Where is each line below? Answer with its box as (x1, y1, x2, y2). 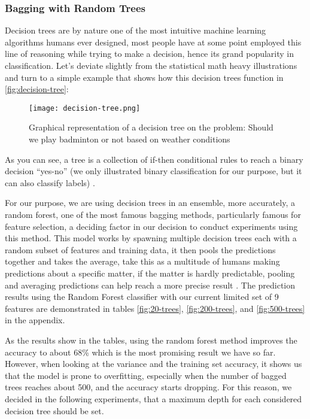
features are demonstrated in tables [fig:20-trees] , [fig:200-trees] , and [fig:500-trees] (5, 302, 305, 314)
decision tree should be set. (5, 404, 104, 417)
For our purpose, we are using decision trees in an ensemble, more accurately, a (5, 196, 295, 209)
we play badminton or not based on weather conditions (29, 133, 230, 145)
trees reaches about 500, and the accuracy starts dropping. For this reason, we (5, 381, 292, 393)
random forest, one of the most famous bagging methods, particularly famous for (5, 208, 301, 220)
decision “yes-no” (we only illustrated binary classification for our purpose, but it (5, 165, 302, 177)
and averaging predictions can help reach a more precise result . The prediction (5, 278, 296, 291)
